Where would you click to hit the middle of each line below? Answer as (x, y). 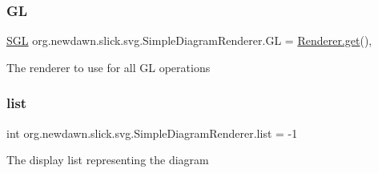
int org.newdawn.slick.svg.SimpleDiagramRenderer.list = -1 (152, 133)
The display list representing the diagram (108, 160)
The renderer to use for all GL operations (109, 67)
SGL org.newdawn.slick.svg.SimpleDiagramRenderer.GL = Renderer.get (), (189, 40)
